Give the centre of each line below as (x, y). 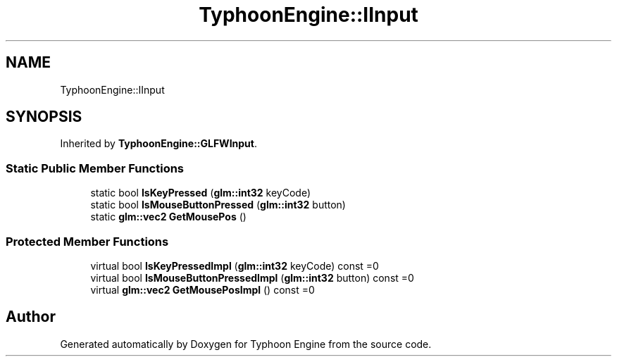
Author (31, 317)
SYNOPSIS (44, 117)
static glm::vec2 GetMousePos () (168, 217)
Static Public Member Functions (95, 168)
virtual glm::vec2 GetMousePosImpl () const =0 (202, 289)
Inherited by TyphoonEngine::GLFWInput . (159, 144)
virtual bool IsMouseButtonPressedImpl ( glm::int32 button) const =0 (252, 277)
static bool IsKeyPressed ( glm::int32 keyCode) (201, 193)
